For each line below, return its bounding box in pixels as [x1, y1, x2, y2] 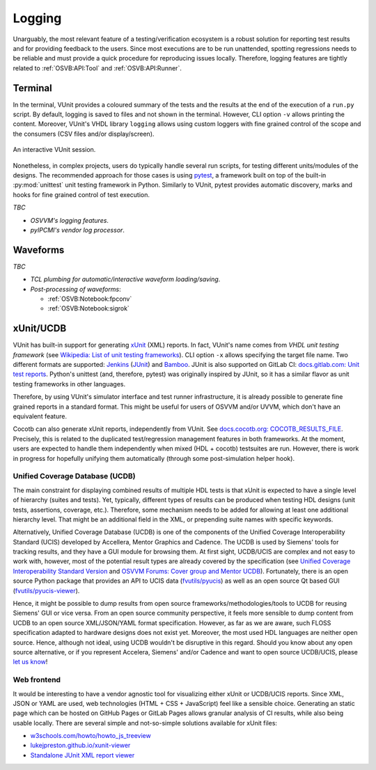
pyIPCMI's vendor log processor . [30, 226, 125, 234]
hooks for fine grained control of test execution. [13, 190, 150, 198]
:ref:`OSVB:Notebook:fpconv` [47, 294, 132, 303]
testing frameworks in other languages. [13, 379, 125, 388]
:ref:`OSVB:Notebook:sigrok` [47, 304, 130, 313]
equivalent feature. [13, 412, 68, 421]
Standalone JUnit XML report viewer [30, 751, 135, 759]
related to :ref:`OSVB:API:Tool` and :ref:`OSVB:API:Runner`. [13, 63, 182, 72]
